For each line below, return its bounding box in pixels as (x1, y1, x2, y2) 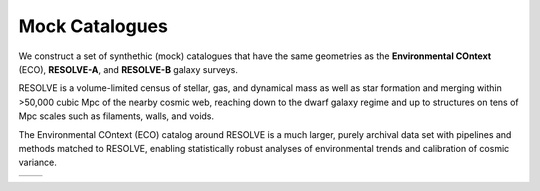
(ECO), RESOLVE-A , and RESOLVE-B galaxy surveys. (18, 63, 239, 75)
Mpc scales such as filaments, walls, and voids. (18, 110, 215, 122)
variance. (18, 156, 57, 169)
